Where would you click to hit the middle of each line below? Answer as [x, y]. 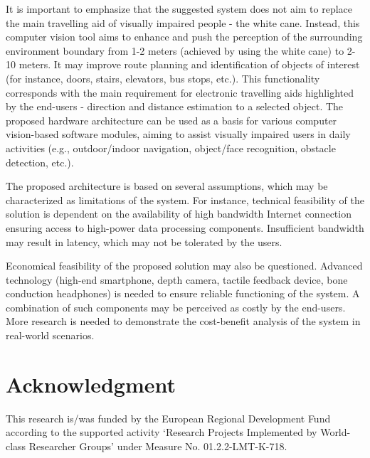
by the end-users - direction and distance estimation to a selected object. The [175, 106]
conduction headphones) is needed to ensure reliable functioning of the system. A [183, 293]
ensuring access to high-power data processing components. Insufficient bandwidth [185, 227]
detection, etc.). [40, 162]
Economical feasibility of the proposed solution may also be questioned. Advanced [184, 266]
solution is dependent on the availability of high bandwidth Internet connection [179, 214]
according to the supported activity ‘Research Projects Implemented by [162, 432]
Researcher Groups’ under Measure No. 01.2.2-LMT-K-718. [158, 446]
